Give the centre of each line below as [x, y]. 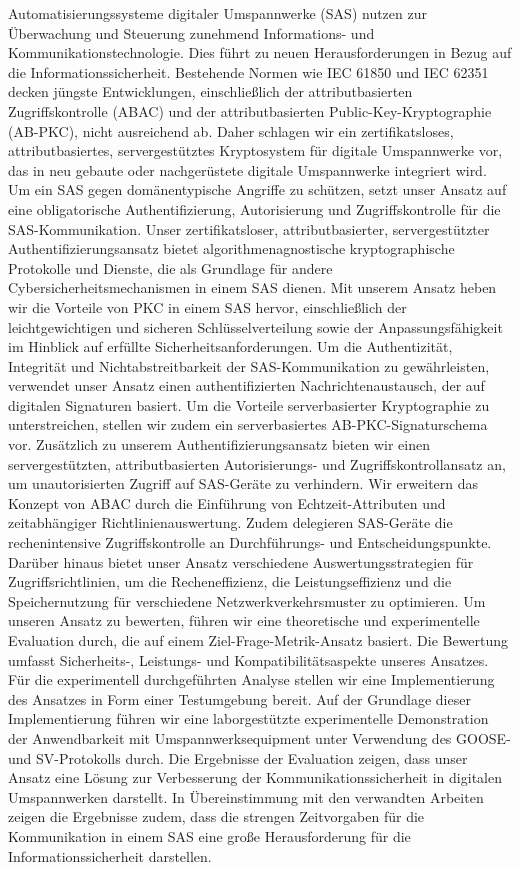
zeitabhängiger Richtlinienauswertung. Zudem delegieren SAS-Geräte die [230, 522]
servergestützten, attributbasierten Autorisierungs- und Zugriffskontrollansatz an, [257, 463]
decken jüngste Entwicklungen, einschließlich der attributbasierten [210, 91]
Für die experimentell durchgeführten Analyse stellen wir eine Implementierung [251, 679]
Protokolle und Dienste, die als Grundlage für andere [170, 267]
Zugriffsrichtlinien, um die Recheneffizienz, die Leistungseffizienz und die [230, 581]
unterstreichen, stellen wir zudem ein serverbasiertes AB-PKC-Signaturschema [248, 424]
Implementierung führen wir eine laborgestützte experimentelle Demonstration [248, 718]
